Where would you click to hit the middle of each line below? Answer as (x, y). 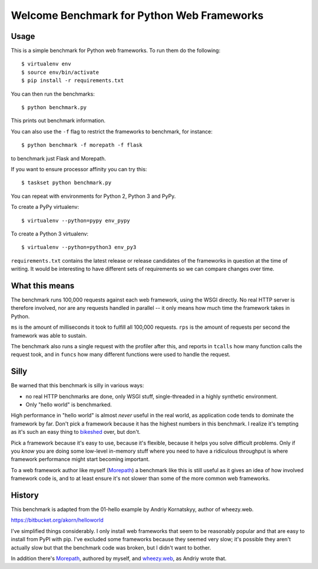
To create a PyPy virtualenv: (45, 207)
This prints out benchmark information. (58, 120)
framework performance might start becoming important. (80, 459)
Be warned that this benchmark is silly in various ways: (77, 385)
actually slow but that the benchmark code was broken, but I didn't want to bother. (111, 547)
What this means (43, 285)
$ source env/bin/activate (60, 72)
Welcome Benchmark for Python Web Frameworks (137, 15)
